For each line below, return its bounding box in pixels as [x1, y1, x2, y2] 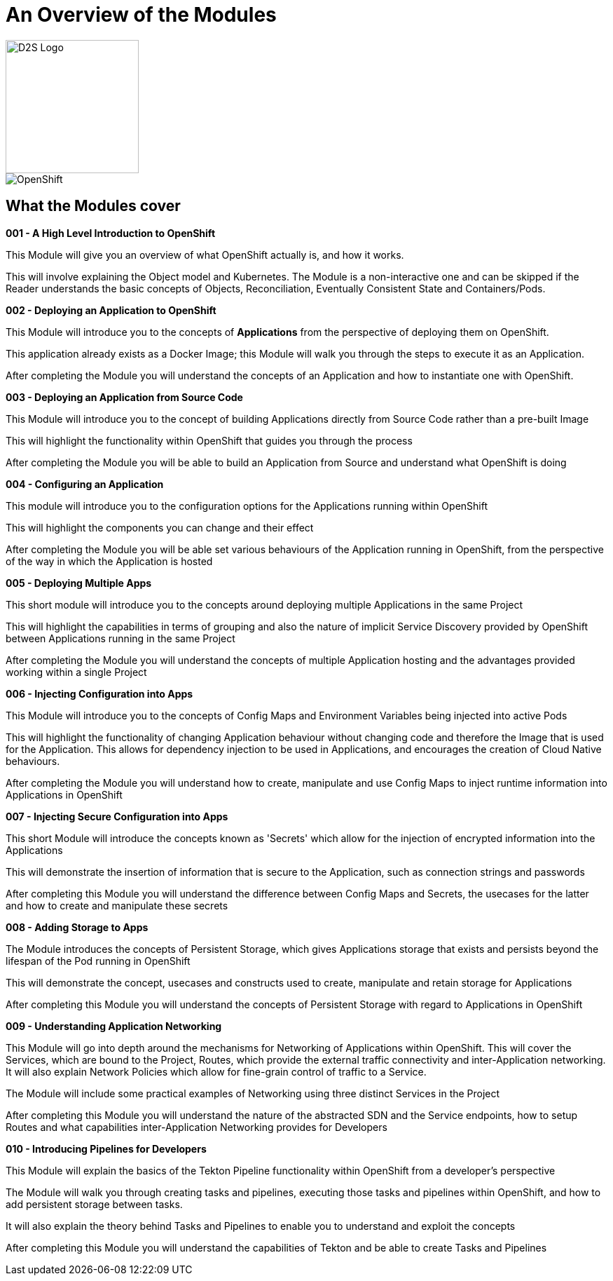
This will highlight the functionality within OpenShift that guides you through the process [6, 434, 413, 447]
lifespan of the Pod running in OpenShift [6, 954, 191, 967]
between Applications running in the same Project [6, 632, 235, 644]
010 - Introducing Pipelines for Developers [6, 1142, 207, 1155]
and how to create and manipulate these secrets [6, 899, 228, 911]
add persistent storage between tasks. [6, 1198, 183, 1210]
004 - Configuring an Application [6, 477, 164, 490]
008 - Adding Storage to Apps [6, 921, 149, 933]
